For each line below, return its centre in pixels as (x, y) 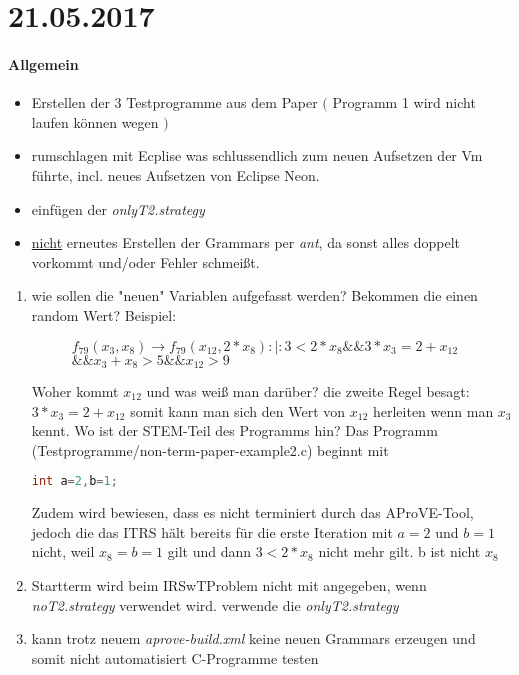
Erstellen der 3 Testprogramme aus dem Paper (174, 102)
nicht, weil (63, 551)
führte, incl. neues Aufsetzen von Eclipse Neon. (175, 174)
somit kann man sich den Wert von (238, 410)
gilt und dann (209, 551)
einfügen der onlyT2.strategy (118, 208)
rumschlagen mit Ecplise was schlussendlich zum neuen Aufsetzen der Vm (257, 155)
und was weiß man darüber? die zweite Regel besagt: (308, 390)
